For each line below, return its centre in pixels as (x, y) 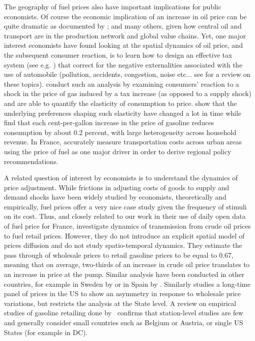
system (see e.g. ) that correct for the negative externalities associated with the (123, 64)
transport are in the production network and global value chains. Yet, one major (125, 35)
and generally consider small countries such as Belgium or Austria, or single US (124, 322)
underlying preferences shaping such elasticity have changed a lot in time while (123, 113)
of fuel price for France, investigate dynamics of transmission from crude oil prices (127, 226)
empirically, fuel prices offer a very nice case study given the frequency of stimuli (125, 206)
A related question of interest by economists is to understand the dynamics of (121, 178)
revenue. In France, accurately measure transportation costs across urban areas (123, 142)
